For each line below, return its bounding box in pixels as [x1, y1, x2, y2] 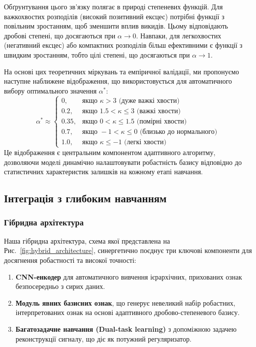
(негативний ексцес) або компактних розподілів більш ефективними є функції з [4, 40, 243, 50]
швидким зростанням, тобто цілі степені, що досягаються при [4, 49, 190, 60]
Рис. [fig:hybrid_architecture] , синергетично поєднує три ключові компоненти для [4, 245, 252, 255]
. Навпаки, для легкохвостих [136, 30, 222, 40]
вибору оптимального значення [4, 85, 97, 95]
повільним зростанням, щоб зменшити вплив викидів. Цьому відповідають [4, 21, 228, 31]
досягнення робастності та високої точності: [4, 254, 136, 265]
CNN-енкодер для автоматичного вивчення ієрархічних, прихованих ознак [15, 271, 242, 282]
